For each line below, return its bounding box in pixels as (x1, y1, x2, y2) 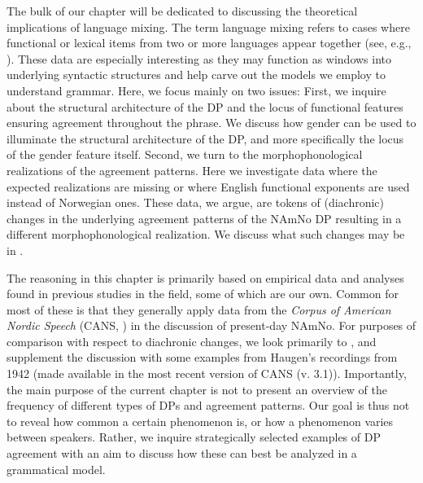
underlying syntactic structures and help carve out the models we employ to (7, 66, 386, 83)
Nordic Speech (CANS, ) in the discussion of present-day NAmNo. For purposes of (7, 317, 416, 334)
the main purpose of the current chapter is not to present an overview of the (7, 380, 387, 397)
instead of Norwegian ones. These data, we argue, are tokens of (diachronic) (7, 194, 384, 211)
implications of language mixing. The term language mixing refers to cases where (7, 18, 410, 35)
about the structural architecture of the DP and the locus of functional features (7, 98, 403, 115)
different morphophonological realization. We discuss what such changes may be (7, 226, 405, 243)
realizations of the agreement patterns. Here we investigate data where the (7, 161, 377, 178)
